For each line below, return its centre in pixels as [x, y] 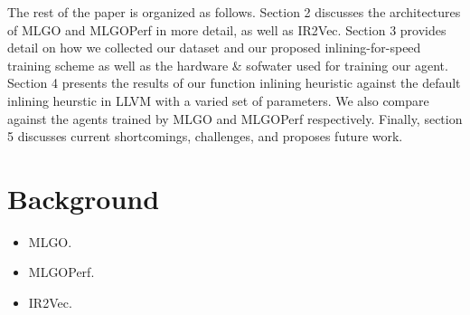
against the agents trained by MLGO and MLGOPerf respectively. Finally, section [235, 118]
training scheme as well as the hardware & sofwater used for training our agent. [228, 65]
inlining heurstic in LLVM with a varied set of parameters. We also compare [218, 100]
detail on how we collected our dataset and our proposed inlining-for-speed [214, 48]
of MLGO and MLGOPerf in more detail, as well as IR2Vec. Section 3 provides [227, 29]
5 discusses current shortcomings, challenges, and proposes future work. [205, 136]
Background [84, 198]
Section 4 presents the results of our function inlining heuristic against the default [234, 83]
